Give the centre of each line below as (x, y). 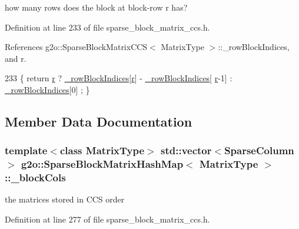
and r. (16, 58)
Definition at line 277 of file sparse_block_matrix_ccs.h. (107, 219)
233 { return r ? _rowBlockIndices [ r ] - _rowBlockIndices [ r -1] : (119, 78)
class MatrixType (102, 150)
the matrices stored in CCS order (65, 199)
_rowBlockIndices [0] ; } (47, 89)
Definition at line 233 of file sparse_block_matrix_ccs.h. (107, 27)
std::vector (186, 150)
